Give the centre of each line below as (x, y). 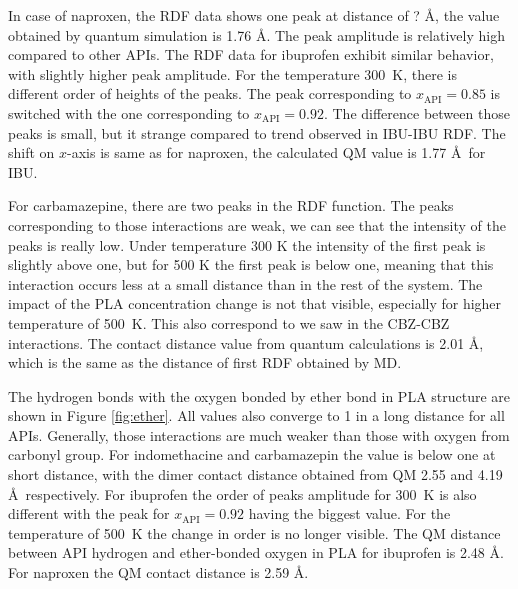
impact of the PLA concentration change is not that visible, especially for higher (255, 303)
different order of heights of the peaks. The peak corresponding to (210, 93)
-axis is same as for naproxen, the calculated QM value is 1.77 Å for (276, 152)
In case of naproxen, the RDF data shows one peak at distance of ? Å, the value (254, 15)
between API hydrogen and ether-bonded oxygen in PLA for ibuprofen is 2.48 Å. (256, 552)
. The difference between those (416, 112)
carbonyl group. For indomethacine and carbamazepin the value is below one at (252, 454)
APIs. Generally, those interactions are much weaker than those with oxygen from (259, 434)
